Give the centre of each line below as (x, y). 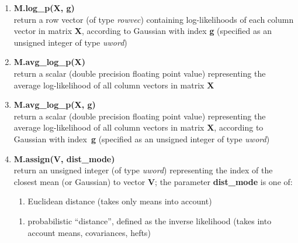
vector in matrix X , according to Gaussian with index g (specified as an (143, 31)
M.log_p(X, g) (44, 8)
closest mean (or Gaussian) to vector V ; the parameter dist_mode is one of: (153, 181)
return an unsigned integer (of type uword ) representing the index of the (143, 170)
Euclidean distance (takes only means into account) (120, 201)
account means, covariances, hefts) (89, 232)
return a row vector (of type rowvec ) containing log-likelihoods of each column (154, 19)
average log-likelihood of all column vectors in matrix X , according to (138, 127)
